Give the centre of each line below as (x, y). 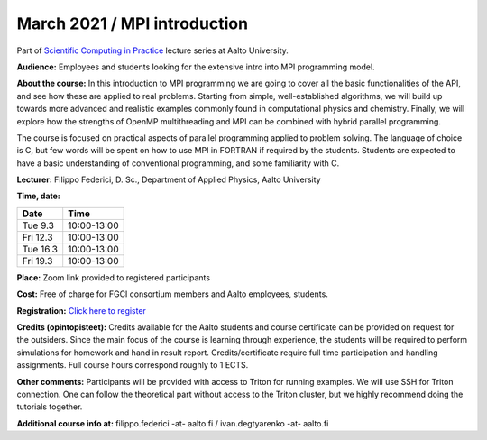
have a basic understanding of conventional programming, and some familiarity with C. (178, 163)
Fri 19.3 (37, 261)
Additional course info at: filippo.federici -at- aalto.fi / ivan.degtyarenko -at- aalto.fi (173, 423)
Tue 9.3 (38, 225)
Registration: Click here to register (81, 310)
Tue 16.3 (40, 249)
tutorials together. (50, 407)
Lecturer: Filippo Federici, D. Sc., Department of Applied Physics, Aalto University (169, 179)
